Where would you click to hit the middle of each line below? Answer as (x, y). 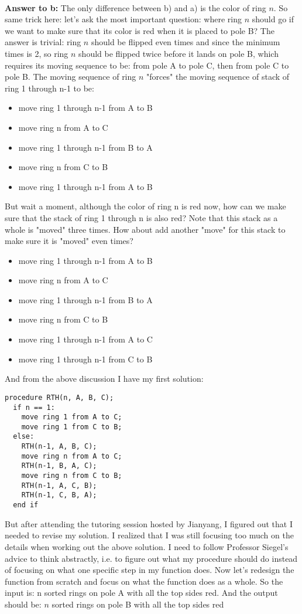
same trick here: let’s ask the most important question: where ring (123, 19)
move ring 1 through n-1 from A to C (85, 339)
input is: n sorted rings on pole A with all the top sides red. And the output (141, 593)
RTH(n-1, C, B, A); (59, 495)
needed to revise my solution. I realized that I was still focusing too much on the (149, 535)
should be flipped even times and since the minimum (186, 42)
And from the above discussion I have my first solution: (104, 379)
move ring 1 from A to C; (72, 417)
